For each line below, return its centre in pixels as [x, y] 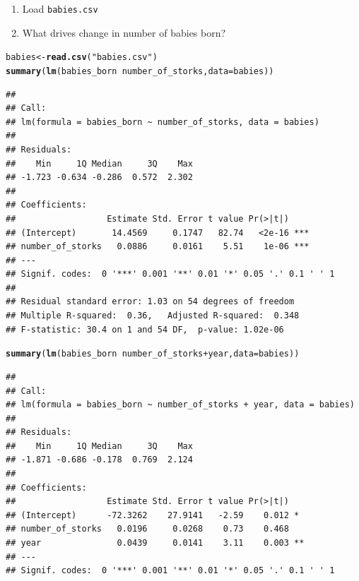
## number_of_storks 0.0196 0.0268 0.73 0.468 [147, 529]
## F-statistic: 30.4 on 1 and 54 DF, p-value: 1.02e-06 [145, 329]
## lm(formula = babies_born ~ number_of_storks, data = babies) [163, 122]
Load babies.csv [60, 8]
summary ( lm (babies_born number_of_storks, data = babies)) [140, 71]
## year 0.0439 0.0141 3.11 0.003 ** [155, 543]
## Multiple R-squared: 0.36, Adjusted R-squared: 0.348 [153, 316]
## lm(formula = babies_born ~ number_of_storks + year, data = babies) [180, 405]
